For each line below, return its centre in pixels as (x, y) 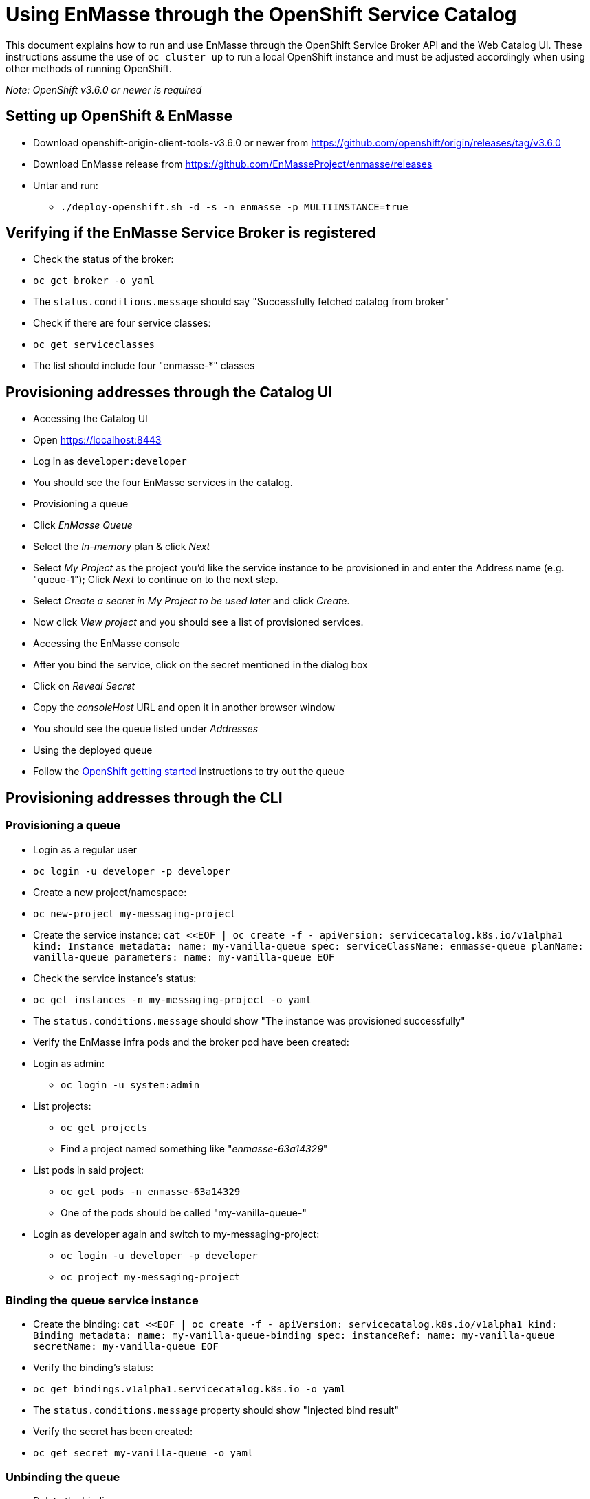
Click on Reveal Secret (84, 686)
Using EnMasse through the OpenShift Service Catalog (261, 14)
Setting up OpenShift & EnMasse (119, 116)
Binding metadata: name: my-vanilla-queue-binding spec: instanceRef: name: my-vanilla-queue (294, 1336)
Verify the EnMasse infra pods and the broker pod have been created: (191, 1042)
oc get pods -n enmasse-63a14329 (151, 1191)
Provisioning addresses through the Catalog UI (169, 392)
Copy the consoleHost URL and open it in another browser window (184, 708)
